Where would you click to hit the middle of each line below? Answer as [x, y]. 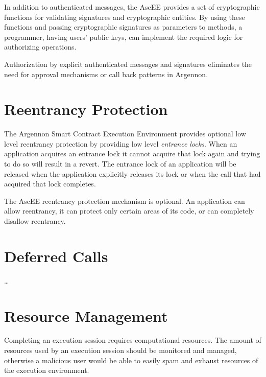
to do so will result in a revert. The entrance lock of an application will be [120, 164]
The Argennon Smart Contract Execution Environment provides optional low [125, 134]
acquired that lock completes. [50, 184]
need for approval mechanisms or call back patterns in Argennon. [106, 74]
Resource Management [86, 315]
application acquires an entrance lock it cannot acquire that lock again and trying [132, 154]
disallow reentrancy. [35, 221]
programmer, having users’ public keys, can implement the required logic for [124, 37]
